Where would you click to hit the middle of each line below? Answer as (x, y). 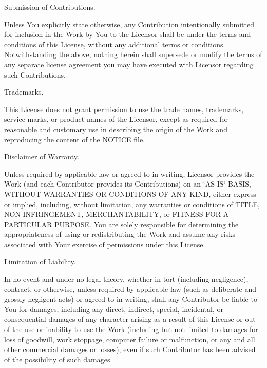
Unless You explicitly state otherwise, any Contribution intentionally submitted (129, 24)
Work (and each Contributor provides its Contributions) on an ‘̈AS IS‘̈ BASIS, (128, 184)
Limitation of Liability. (40, 261)
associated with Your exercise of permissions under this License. (105, 244)
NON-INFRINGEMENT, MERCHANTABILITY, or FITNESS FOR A (117, 214)
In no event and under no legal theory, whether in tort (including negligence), (126, 279)
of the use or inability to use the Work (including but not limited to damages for (131, 329)
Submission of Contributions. (50, 7)
